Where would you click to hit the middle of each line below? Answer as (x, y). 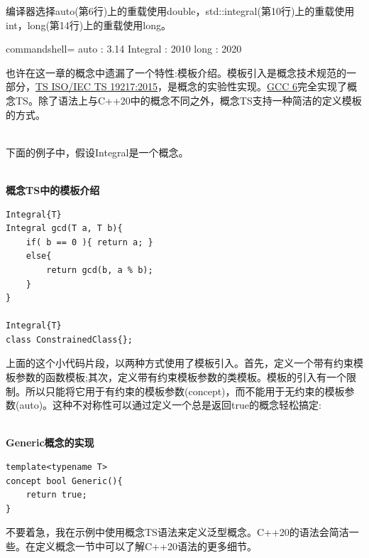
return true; (56, 495)
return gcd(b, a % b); (100, 270)
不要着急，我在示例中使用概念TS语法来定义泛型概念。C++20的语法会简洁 (177, 532)
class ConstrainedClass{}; (69, 339)
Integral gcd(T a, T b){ (64, 229)
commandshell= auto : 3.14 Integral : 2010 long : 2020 (124, 49)
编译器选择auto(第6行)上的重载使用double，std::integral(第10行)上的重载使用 (180, 11)
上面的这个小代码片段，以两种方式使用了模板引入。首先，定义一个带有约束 (180, 363)
